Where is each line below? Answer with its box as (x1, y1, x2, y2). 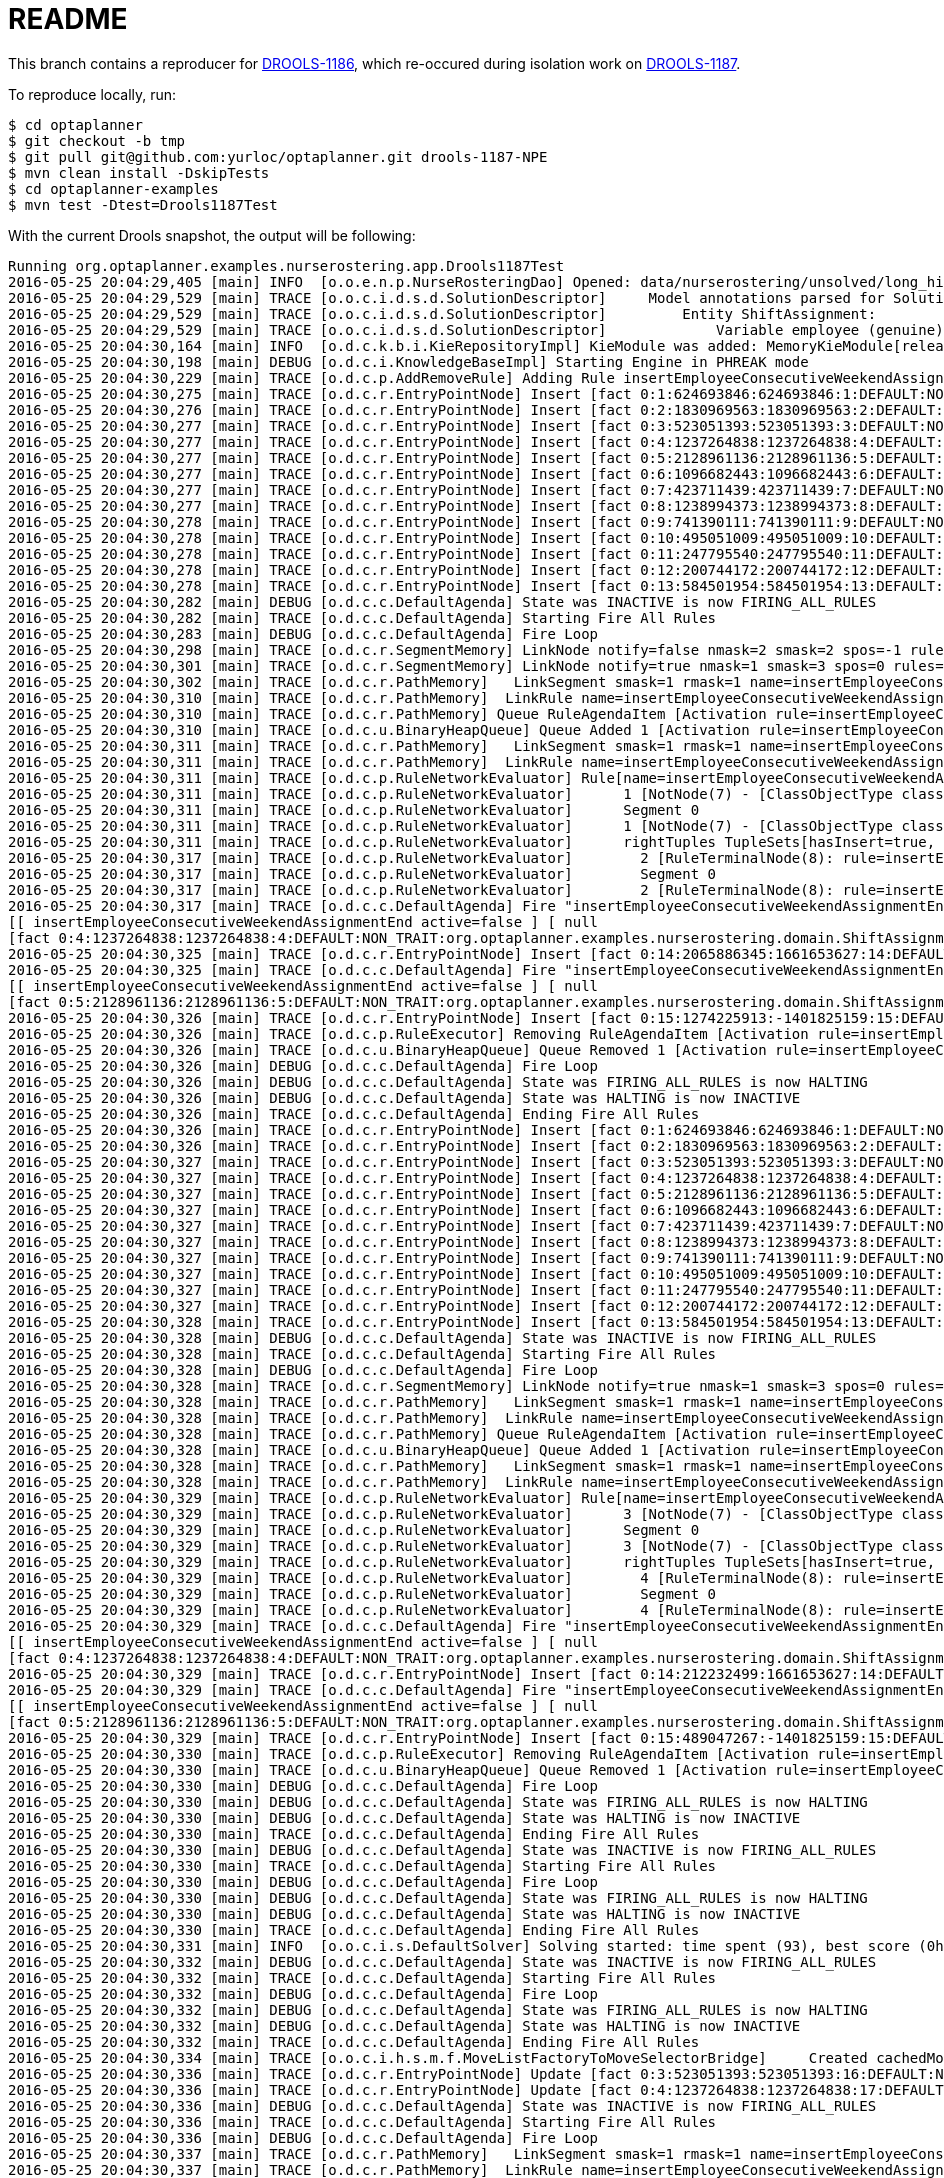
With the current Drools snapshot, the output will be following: (8, 226, 416, 244)
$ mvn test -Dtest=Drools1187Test (8, 196, 278, 213)
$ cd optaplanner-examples (8, 180, 219, 197)
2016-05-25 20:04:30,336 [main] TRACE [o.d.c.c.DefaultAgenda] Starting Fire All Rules (8, 2113, 717, 2130)
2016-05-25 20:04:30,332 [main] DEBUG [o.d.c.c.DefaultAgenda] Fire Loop (8, 1985, 599, 2002)
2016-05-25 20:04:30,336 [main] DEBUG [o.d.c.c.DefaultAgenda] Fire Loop (8, 2129, 599, 2146)
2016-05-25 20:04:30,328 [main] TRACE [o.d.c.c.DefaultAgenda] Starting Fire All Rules (8, 1345, 717, 1362)
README (8, 2, 128, 36)
